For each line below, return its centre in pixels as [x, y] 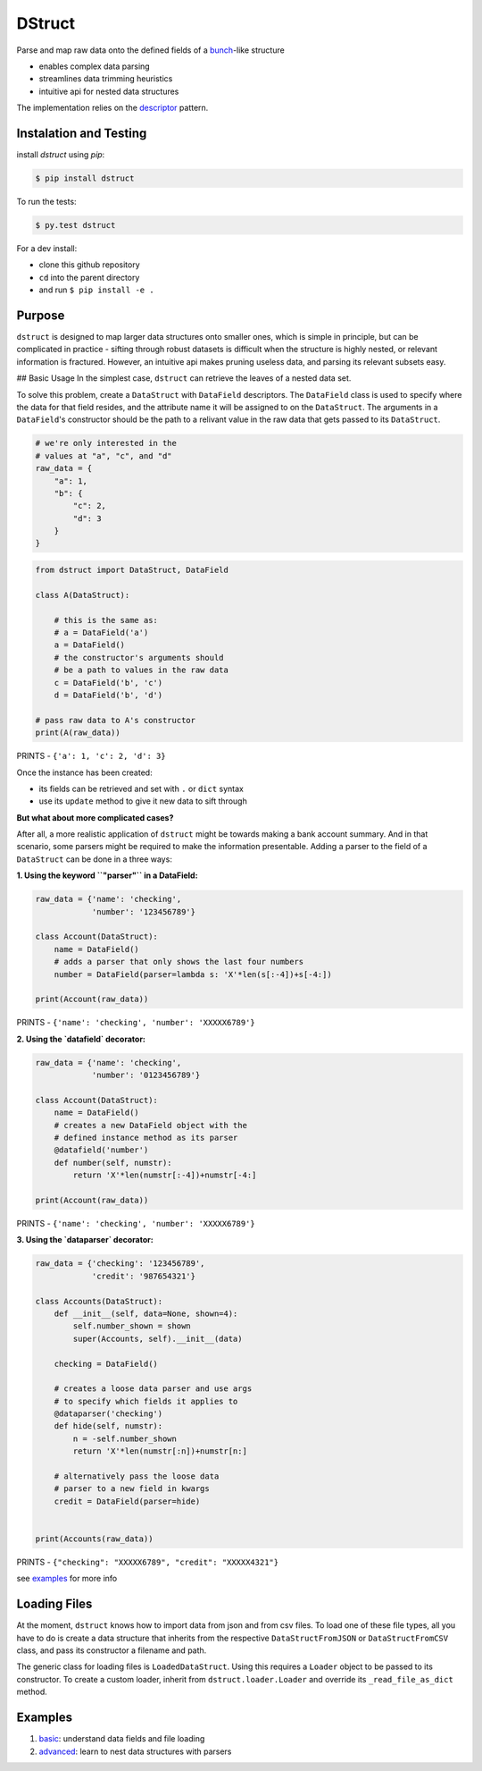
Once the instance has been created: [84, 772]
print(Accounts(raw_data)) [94, 1539]
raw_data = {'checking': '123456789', [120, 1264]
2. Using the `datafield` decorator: [81, 1039]
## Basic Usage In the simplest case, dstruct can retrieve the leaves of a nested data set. [184, 378]
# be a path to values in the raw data [141, 670]
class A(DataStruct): [83, 595]
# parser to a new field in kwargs [132, 1489]
